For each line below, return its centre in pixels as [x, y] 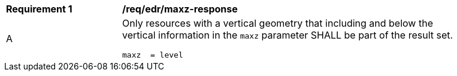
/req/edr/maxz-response [180, 9]
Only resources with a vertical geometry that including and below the [278, 23]
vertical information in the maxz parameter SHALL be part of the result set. [288, 35]
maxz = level [153, 55]
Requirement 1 [39, 9]
